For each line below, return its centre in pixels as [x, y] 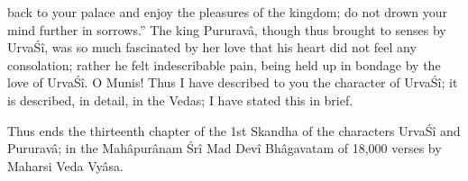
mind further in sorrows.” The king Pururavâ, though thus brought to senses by [227, 29]
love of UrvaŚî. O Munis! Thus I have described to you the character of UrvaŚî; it [233, 82]
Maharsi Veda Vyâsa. [65, 165]
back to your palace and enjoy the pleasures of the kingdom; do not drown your [227, 12]
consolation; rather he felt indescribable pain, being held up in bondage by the [224, 64]
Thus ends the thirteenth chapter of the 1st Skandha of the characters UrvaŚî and [234, 130]
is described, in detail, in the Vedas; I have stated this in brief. [180, 100]
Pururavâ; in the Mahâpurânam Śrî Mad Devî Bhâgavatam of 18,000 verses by [225, 148]
